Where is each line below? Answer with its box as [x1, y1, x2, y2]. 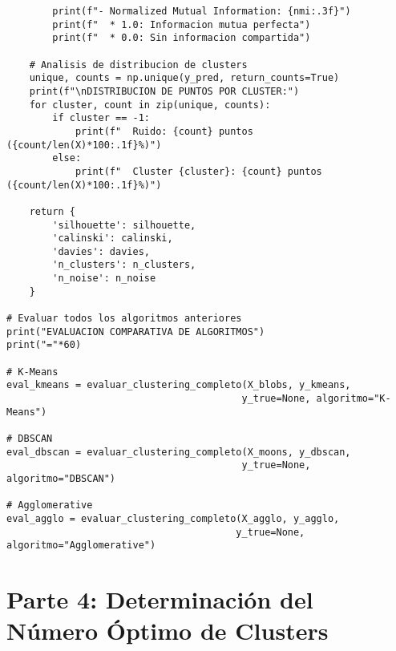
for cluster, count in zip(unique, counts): [29, 99, 271, 111]
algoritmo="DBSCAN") [6, 472, 116, 484]
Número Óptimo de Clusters [6, 614, 329, 647]
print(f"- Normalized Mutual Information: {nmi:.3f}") [52, 6, 351, 17]
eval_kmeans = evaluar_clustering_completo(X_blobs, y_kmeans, [6, 379, 351, 391]
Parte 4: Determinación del [6, 583, 313, 616]
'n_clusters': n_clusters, [52, 259, 196, 271]
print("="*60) [6, 339, 82, 351]
